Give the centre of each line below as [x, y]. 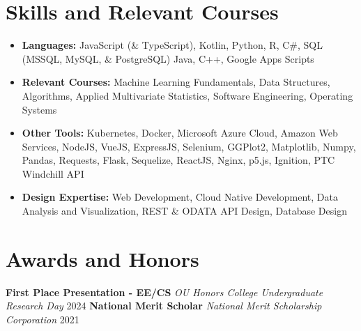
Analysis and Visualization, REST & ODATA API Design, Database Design [184, 211]
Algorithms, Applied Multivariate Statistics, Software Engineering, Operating [187, 95]
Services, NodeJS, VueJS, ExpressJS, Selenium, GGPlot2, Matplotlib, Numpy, [189, 146]
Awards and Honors [102, 258]
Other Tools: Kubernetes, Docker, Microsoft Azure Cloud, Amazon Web [180, 133]
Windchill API [53, 173]
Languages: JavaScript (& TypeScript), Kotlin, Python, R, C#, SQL [172, 45]
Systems [39, 109]
